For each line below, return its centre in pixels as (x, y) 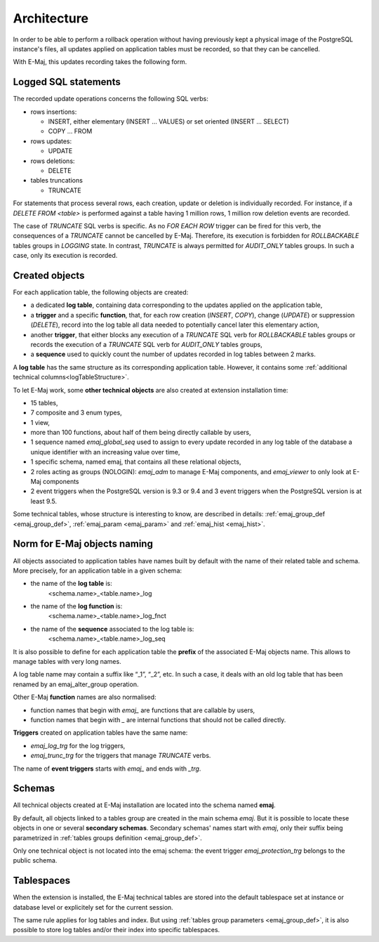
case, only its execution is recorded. (65, 256)
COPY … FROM (70, 131)
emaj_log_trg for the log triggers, (78, 745)
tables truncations (57, 181)
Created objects (49, 275)
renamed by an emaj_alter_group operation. (76, 684)
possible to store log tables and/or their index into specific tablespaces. (117, 930)
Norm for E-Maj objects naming (83, 544)
